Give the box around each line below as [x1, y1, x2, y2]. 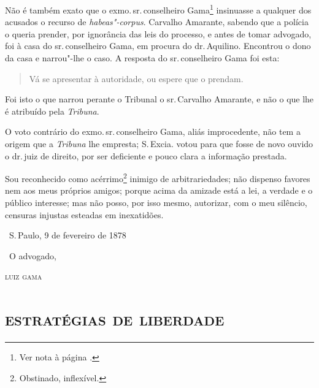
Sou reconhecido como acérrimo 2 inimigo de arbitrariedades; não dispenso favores [5, 170, 310, 184]
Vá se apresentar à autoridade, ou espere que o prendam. [29, 72, 244, 85]
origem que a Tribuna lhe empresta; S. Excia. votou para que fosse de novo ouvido [5, 137, 313, 150]
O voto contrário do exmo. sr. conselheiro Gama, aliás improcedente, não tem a [5, 125, 301, 138]
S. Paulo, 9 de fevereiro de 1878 [9, 229, 126, 242]
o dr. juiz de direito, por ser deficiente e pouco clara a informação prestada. [5, 149, 287, 162]
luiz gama [5, 270, 42, 283]
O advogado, [9, 249, 57, 262]
